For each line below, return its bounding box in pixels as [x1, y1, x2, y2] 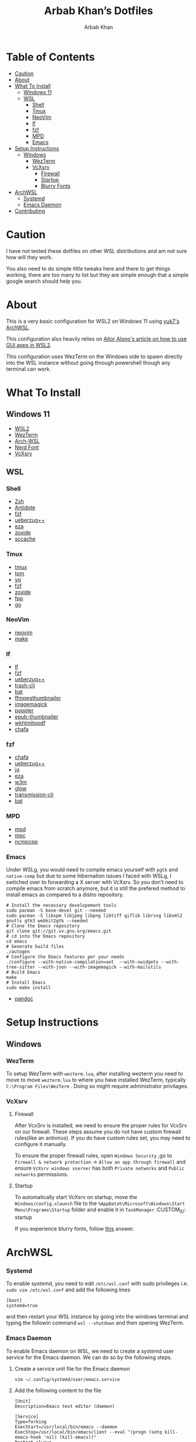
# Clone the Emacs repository [6, 923, 80, 929]
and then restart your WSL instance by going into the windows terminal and [6, 1313, 189, 1320]
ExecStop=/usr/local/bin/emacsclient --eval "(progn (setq [14, 1429, 163, 1435]
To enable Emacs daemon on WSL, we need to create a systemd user [6, 1347, 174, 1354]
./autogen [6, 949, 31, 955]
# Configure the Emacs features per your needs [6, 954, 125, 960]
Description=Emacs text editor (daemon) [14, 1403, 115, 1409]
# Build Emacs [6, 969, 41, 976]
